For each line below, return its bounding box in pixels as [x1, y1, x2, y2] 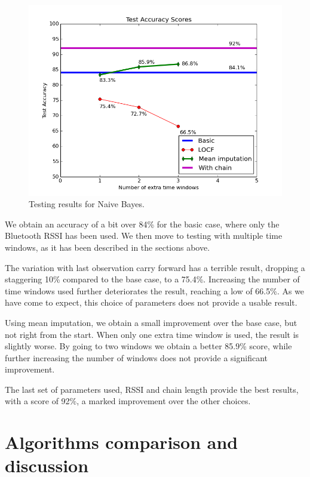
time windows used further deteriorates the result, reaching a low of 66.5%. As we [5, 284, 305, 297]
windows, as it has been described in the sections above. [5, 241, 210, 253]
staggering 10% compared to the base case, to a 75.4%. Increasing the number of [5, 273, 300, 285]
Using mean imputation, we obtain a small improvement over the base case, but [5, 316, 297, 328]
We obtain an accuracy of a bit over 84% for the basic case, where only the [5, 217, 280, 230]
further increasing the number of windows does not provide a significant [5, 351, 268, 364]
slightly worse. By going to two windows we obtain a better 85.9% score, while [5, 340, 292, 352]
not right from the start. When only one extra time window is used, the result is [5, 328, 299, 340]
